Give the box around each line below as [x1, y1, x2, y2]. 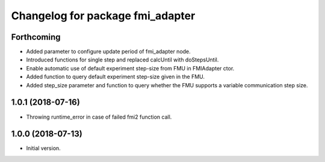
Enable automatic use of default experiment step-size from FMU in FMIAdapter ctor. [26, 64, 235, 72]
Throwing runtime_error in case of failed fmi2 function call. [26, 113, 172, 120]
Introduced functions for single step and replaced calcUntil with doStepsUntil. [26, 56, 219, 63]
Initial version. [26, 145, 61, 152]
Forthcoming [11, 32, 61, 42]
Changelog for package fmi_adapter [11, 9, 196, 22]
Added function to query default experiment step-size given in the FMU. [26, 73, 205, 81]
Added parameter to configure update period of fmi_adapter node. [26, 48, 191, 55]
